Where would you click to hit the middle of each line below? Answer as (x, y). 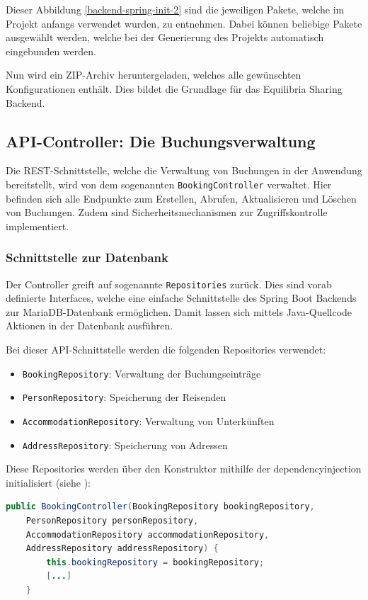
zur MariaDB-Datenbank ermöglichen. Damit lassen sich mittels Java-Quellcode (179, 311)
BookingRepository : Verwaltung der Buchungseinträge (142, 373)
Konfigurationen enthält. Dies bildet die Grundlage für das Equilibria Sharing (174, 88)
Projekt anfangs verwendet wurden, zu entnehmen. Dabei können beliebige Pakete (184, 23)
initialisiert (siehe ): (48, 482)
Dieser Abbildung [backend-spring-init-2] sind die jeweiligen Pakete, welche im (175, 9)
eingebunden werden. (51, 51)
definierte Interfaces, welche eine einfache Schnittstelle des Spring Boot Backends (181, 298)
